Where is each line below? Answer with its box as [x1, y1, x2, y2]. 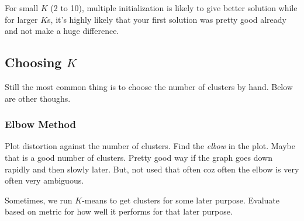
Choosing [5, 53, 62, 71]
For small [5, 2, 39, 13]
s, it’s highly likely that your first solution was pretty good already [47, 13, 286, 25]
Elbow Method [5, 117, 76, 132]
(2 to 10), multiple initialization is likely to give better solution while [50, 2, 298, 13]
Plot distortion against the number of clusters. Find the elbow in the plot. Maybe [5, 140, 296, 152]
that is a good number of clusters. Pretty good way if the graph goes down [5, 151, 272, 163]
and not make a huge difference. [5, 25, 119, 37]
